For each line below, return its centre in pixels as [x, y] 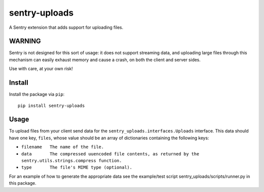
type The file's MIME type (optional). [77, 168]
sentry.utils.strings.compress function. [72, 160]
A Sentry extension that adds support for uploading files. [66, 27]
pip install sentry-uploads [51, 106]
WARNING [25, 41]
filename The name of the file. [63, 147]
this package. [23, 183]
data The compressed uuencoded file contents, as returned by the [110, 154]
